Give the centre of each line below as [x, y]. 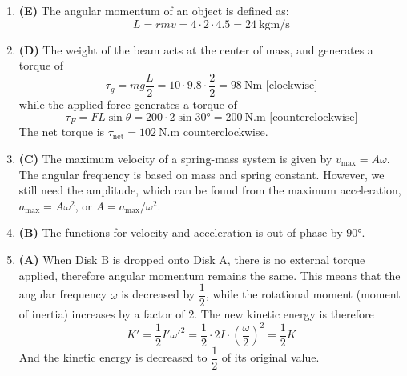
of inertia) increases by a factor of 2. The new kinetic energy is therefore [196, 314]
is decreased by [158, 294]
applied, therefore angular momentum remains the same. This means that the [210, 275]
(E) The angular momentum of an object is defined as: [154, 10]
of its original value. [270, 357]
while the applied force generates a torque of [128, 104]
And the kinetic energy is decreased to [113, 357]
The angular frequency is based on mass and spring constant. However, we [201, 174]
